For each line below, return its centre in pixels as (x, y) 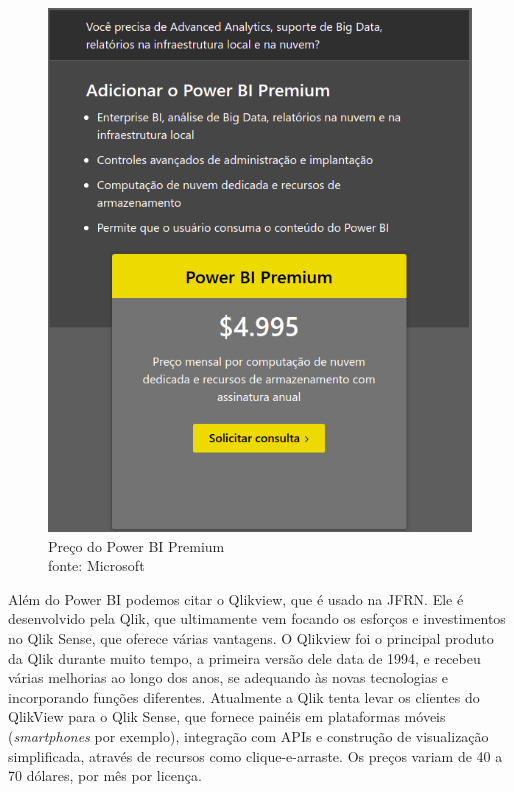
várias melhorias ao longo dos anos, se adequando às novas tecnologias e (228, 677)
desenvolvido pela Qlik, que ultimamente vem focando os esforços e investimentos (257, 618)
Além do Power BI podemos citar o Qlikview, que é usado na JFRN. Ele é (236, 598)
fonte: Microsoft (96, 565)
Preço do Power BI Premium (136, 545)
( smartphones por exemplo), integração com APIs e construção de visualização (248, 736)
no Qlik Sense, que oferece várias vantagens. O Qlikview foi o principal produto (251, 638)
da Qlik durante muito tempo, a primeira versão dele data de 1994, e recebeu (244, 657)
